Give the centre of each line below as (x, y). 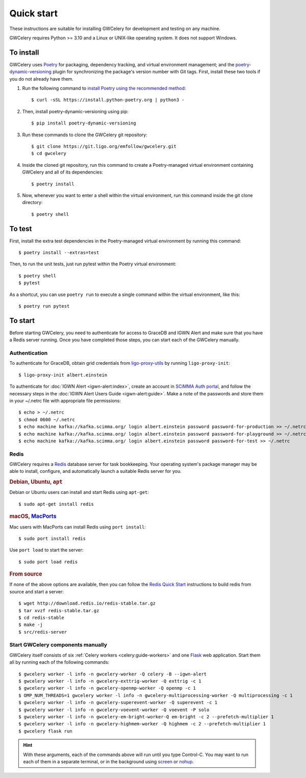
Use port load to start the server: (46, 550)
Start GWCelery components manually (58, 645)
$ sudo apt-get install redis (56, 504)
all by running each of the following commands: (59, 662)
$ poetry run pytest (44, 306)
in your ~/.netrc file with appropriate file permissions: (65, 400)
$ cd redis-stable (42, 618)
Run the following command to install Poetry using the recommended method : (104, 88)
